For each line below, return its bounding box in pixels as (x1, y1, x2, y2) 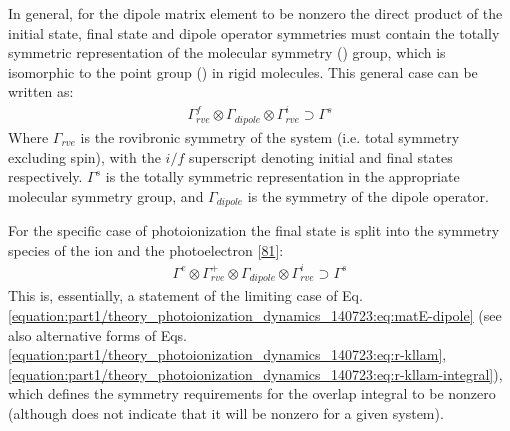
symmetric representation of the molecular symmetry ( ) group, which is (8, 42, 446, 63)
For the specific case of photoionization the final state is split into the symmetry (8, 220, 500, 241)
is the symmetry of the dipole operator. (247, 185, 489, 206)
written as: (8, 81, 74, 102)
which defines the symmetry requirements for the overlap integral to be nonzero (8, 383, 496, 404)
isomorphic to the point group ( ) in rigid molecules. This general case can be (8, 61, 478, 82)
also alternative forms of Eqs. (8, 324, 188, 345)
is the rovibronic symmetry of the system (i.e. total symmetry (80, 126, 460, 147)
